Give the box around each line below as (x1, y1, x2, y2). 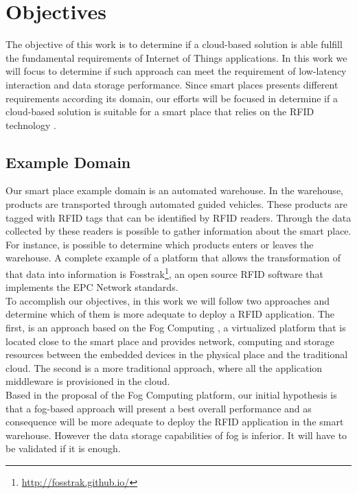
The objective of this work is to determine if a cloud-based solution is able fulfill (5, 37, 343, 51)
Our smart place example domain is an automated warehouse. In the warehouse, (5, 183, 343, 198)
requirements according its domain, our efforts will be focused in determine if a (5, 91, 338, 105)
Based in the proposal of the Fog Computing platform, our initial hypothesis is (5, 388, 337, 402)
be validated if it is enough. (5, 441, 121, 456)
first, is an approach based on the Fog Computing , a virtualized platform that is (5, 320, 346, 335)
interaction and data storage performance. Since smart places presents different (5, 77, 338, 91)
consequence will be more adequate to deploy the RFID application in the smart (5, 414, 344, 429)
